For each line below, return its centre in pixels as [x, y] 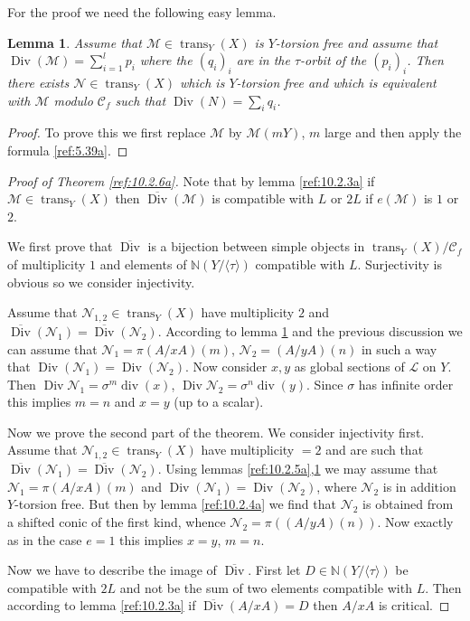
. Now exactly [415, 522]
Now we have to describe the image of [112, 570]
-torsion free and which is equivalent [336, 82]
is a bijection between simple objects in [256, 246]
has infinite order [406, 384]
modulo [73, 100]
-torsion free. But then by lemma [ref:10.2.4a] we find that [175, 504]
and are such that [375, 450]
